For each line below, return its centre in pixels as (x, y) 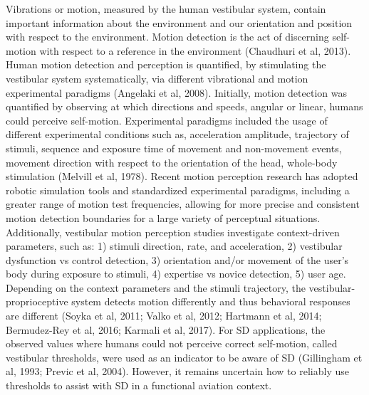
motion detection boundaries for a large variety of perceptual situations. (163, 217)
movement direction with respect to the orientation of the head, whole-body (172, 162)
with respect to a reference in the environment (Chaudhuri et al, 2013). (195, 50)
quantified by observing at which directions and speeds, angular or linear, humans (184, 106)
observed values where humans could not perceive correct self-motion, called (172, 343)
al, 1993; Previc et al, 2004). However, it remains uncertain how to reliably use (177, 371)
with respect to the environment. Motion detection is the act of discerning (167, 37)
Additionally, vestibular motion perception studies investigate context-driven (173, 232)
